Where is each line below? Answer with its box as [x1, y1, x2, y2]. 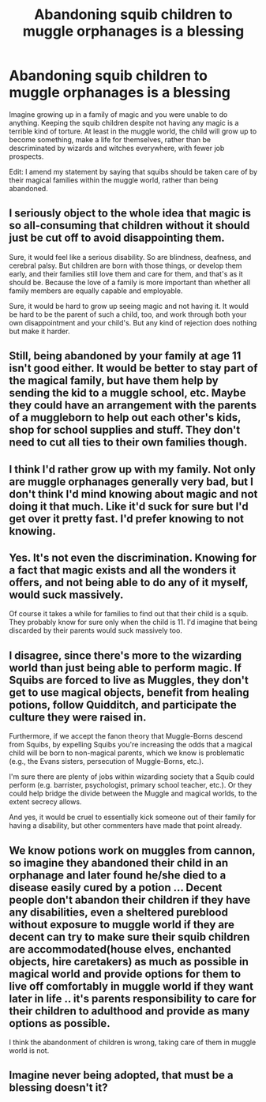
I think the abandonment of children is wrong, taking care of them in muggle [9, 1037, 257, 1047]
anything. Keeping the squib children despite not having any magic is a [9, 118, 239, 127]
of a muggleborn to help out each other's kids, [9, 411, 242, 424]
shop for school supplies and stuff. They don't [9, 423, 241, 437]
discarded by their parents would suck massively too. [9, 626, 182, 635]
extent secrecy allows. [9, 797, 82, 807]
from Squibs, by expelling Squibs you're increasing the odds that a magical [9, 740, 253, 750]
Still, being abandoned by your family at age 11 [9, 349, 242, 363]
